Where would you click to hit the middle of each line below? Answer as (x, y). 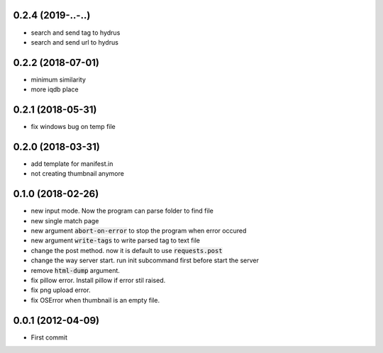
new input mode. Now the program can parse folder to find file (122, 211)
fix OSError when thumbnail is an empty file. (95, 300)
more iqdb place (55, 89)
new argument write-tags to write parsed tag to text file (115, 240)
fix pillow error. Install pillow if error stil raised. (98, 281)
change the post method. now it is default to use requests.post (127, 250)
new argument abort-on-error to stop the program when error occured (139, 231)
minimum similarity (59, 79)
